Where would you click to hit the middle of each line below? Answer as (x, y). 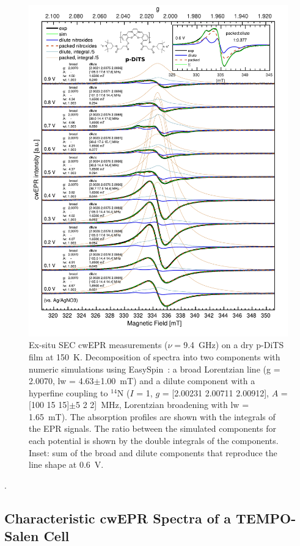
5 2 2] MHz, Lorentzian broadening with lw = (163, 405)
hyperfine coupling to (68, 392)
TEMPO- (266, 518)
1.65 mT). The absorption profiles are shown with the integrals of (152, 416)
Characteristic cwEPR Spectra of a (118, 518)
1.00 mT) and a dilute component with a (178, 381)
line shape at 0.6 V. (66, 464)
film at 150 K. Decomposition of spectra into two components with (155, 356)
